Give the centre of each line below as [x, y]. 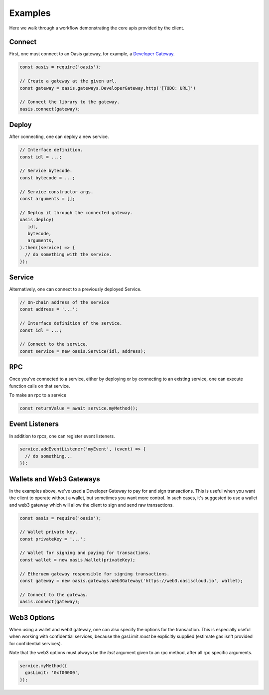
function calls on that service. [40, 386]
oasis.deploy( [37, 220]
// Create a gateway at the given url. [68, 81]
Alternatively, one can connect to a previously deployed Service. [75, 289]
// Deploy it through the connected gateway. [76, 212]
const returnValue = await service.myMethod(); [79, 408]
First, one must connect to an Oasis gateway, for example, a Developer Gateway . [92, 54]
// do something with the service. [68, 255]
